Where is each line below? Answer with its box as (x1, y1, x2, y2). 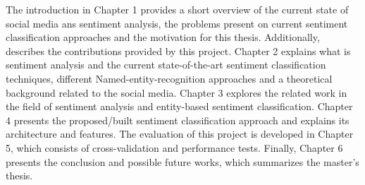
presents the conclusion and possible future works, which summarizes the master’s (6, 154, 359, 169)
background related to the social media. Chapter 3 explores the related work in (6, 85, 347, 100)
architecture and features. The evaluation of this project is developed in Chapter (6, 126, 354, 141)
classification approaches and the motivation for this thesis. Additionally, (6, 30, 320, 44)
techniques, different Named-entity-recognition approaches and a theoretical (6, 71, 333, 85)
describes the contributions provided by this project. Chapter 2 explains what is (6, 43, 351, 58)
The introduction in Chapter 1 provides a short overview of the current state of (6, 2, 349, 16)
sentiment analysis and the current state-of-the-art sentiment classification (6, 57, 326, 72)
